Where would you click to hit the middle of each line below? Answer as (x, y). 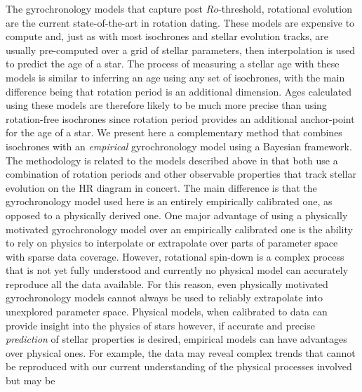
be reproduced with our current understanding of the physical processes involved (179, 366)
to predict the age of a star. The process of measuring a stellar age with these (173, 64)
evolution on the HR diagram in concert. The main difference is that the (161, 187)
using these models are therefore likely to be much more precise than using (166, 105)
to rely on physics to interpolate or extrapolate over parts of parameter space (172, 243)
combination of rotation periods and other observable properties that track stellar (181, 174)
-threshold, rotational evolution (285, 8)
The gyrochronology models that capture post (105, 8)
